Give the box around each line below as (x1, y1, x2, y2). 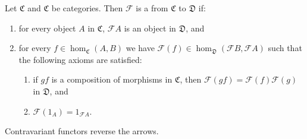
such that (268, 42, 302, 54)
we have (126, 42, 155, 54)
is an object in (124, 21, 176, 34)
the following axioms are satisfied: (18, 53, 142, 65)
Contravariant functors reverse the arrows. (5, 125, 159, 137)
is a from (136, 2, 168, 14)
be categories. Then (51, 2, 123, 14)
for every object (18, 21, 76, 34)
